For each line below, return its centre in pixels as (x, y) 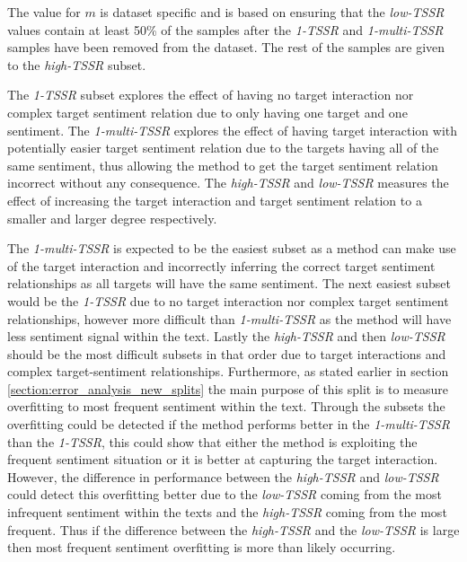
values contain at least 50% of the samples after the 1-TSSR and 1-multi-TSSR (225, 29)
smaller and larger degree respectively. (112, 218)
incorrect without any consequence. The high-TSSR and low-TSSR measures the (228, 183)
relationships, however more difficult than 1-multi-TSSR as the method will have (229, 318)
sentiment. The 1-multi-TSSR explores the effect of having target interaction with (233, 130)
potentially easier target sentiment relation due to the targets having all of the (223, 148)
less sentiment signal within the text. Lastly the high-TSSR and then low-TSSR (226, 336)
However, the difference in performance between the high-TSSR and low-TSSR (223, 476)
